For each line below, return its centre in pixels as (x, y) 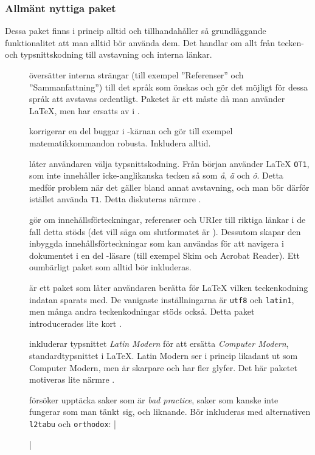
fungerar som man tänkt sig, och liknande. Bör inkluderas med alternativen (170, 412)
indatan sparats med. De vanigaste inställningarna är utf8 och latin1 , (162, 299)
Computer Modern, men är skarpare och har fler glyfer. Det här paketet (163, 367)
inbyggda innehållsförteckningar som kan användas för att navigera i (157, 243)
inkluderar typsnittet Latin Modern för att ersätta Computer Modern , (159, 344)
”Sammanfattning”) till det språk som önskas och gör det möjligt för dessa (168, 87)
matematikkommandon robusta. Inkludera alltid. (120, 142)
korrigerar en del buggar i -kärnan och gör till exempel (131, 131)
